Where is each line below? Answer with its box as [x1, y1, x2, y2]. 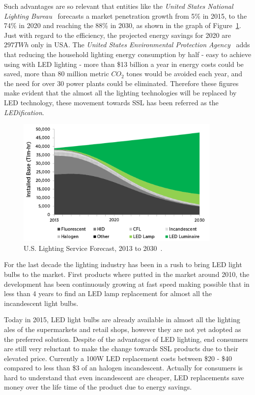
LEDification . [4, 107, 44, 117]
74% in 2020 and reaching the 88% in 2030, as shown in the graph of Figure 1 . [4, 20, 241, 30]
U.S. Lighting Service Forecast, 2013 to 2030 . [24, 243, 163, 253]
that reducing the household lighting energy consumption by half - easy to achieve [4, 49, 252, 59]
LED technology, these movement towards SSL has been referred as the [4, 97, 219, 107]
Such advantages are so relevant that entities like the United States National [4, 1, 233, 11]
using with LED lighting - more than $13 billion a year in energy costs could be [4, 59, 244, 69]
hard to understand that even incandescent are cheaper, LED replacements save [4, 372, 244, 382]
